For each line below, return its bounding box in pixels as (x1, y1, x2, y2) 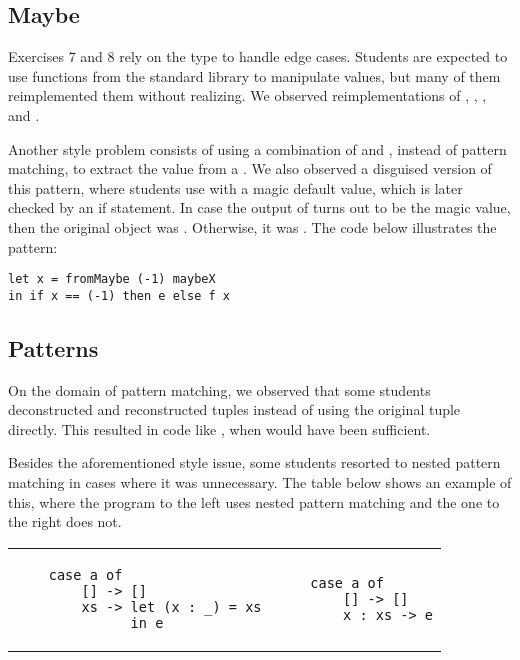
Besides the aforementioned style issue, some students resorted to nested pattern (8, 452, 501, 473)
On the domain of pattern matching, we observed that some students (8, 379, 431, 400)
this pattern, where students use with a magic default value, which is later (8, 177, 463, 198)
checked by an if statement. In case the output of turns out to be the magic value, (8, 197, 511, 218)
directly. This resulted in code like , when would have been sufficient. (8, 418, 431, 439)
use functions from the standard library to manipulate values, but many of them (8, 65, 501, 86)
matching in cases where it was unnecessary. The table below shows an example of (8, 472, 512, 493)
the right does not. (8, 511, 122, 532)
